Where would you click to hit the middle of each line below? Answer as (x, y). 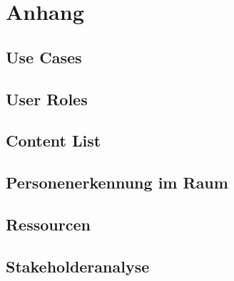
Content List (54, 140)
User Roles (47, 99)
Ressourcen (48, 224)
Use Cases (44, 57)
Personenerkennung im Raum (117, 182)
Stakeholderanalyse (78, 266)
